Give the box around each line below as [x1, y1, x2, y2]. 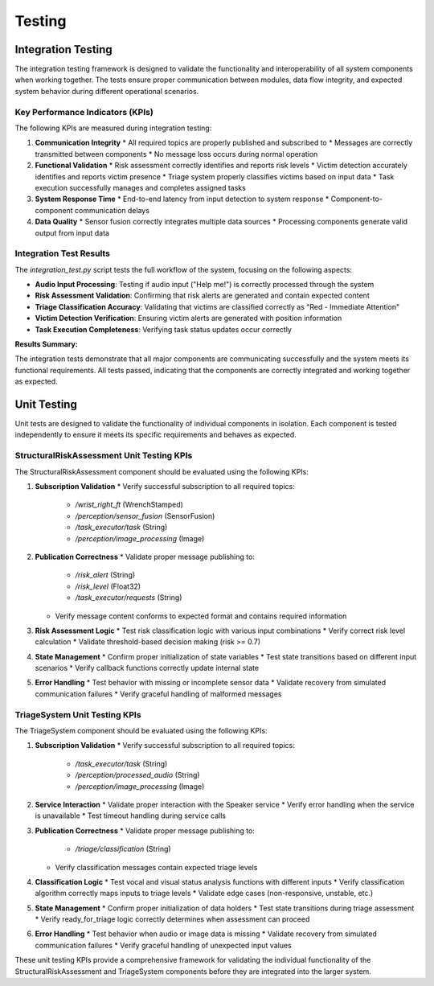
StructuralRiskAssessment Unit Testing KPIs [14, 450, 193, 462]
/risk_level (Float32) [75, 581, 141, 591]
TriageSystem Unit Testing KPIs [14, 709, 141, 720]
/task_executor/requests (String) [75, 593, 182, 602]
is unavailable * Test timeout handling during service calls [35, 811, 227, 820]
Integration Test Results [14, 248, 110, 259]
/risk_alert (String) [75, 570, 136, 580]
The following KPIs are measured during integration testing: [14, 123, 212, 133]
